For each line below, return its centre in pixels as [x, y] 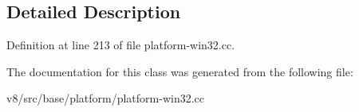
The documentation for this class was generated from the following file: [180, 71]
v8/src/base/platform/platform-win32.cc [106, 98]
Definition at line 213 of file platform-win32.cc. [121, 45]
